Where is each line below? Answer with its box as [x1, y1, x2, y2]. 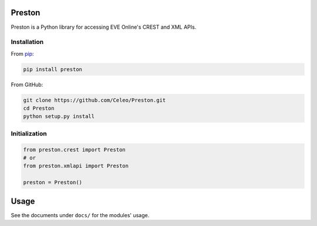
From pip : [11, 50, 35, 57]
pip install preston [23, 66, 82, 73]
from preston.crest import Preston [23, 146, 126, 153]
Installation [11, 38, 44, 46]
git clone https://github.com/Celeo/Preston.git [23, 97, 166, 103]
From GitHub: [11, 81, 43, 88]
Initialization [11, 129, 47, 137]
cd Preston [23, 105, 55, 112]
